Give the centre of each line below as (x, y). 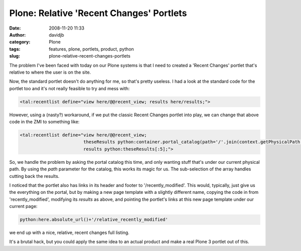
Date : (15, 28)
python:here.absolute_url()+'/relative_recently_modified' (94, 220)
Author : (18, 35)
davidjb (57, 35)
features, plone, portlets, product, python (91, 49)
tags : (15, 49)
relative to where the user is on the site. (50, 72)
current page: (23, 206)
